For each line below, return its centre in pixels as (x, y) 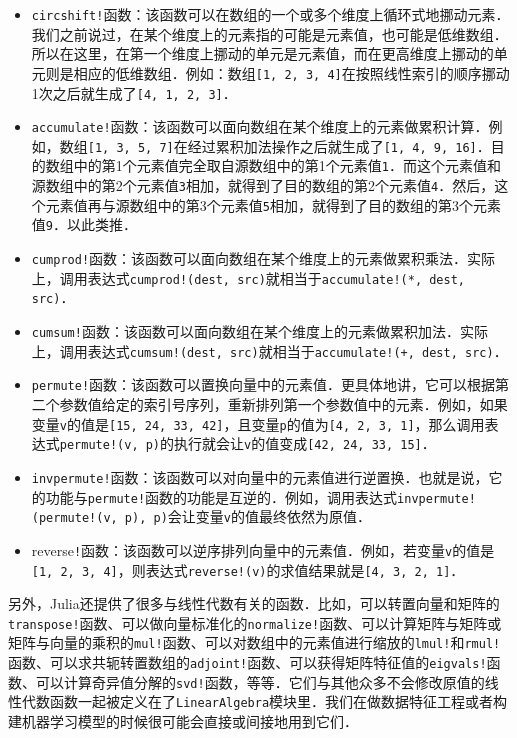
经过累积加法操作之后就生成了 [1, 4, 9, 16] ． (339, 145)
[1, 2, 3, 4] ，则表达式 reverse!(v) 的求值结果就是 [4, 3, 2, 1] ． (248, 569)
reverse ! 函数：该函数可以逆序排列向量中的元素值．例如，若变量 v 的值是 (263, 549)
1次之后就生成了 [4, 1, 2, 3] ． (134, 92)
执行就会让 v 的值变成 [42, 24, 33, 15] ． (305, 443)
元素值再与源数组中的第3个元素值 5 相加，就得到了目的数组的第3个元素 (273, 204)
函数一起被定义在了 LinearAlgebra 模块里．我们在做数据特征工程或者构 (278, 701)
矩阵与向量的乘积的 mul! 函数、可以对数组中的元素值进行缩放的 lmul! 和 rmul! (254, 642)
